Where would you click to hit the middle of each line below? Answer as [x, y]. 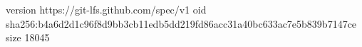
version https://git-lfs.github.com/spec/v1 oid [106, 9]
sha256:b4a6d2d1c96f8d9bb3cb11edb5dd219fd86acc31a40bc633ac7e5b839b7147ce [181, 23]
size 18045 [28, 37]
